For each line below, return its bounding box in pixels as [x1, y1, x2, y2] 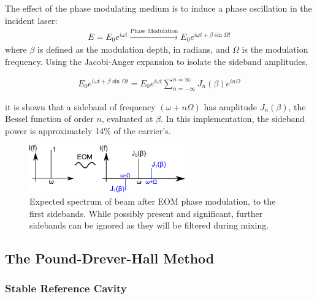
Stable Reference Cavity [5, 281, 127, 296]
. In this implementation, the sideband [161, 112, 305, 125]
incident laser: [5, 13, 58, 26]
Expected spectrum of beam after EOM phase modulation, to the [29, 194, 276, 207]
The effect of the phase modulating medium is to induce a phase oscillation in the [5, 2, 312, 14]
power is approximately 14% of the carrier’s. [5, 124, 171, 137]
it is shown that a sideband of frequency [5, 100, 156, 113]
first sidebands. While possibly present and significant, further [29, 206, 263, 219]
